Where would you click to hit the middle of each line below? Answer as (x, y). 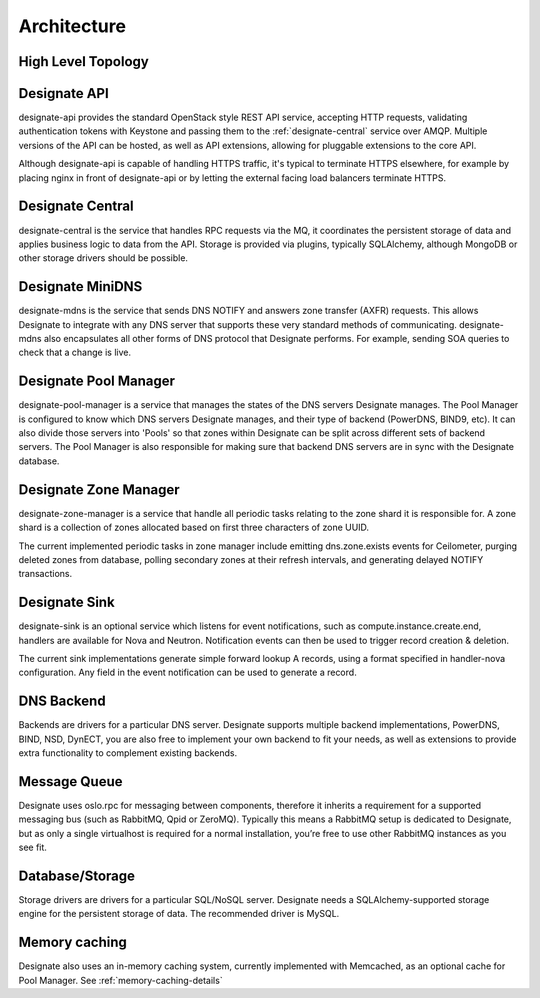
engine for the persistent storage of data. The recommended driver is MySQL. (179, 914)
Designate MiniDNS (80, 286)
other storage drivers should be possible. (103, 258)
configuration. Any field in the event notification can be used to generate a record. (187, 672)
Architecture (72, 26)
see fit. (32, 847)
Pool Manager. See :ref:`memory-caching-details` (121, 980)
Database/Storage (76, 876)
